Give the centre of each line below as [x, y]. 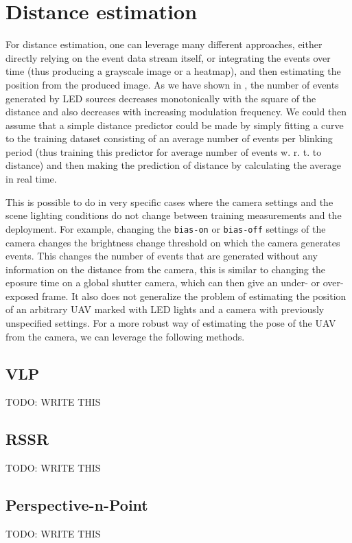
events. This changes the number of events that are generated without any [162, 256]
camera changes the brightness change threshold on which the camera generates [173, 242]
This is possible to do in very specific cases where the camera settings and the [169, 201]
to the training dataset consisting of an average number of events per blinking [169, 138]
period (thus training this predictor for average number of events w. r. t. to [164, 151]
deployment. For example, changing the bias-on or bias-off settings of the [166, 228]
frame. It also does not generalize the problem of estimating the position [194, 296]
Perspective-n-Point [77, 505]
